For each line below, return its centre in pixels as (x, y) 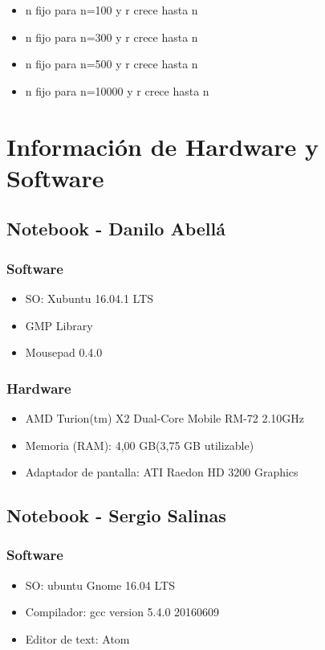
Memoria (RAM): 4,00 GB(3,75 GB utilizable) (140, 445)
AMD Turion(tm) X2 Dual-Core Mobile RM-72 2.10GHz (165, 417)
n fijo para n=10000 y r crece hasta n (117, 90)
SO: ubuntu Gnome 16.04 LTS (100, 585)
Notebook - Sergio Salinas (116, 515)
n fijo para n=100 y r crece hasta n (112, 10)
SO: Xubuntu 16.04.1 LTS (89, 298)
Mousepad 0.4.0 (64, 352)
